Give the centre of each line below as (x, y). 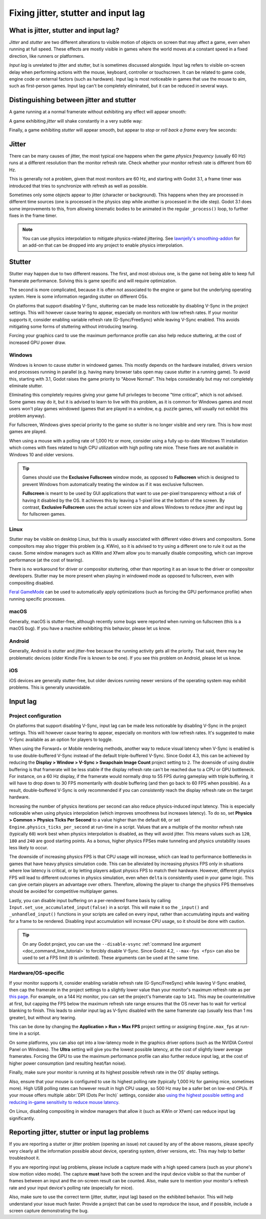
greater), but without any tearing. (43, 1017)
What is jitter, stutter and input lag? (64, 30)
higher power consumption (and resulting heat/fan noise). (68, 1063)
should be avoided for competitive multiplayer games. (64, 891)
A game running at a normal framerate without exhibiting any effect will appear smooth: (98, 112)
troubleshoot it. (25, 1158)
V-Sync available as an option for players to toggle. (61, 740)
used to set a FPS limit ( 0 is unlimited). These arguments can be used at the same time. (111, 958)
